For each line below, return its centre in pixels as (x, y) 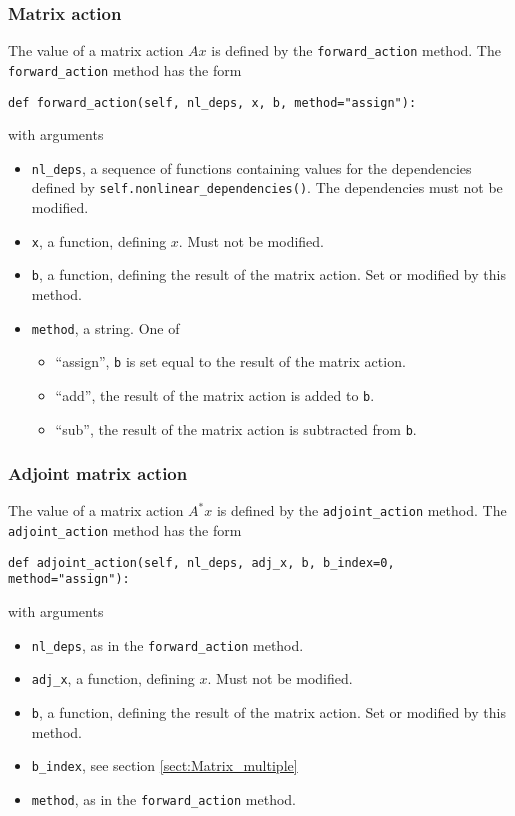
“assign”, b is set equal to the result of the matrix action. (230, 361)
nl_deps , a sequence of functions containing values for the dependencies (251, 167)
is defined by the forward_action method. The (356, 50)
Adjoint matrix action (98, 473)
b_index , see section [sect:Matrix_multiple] (164, 765)
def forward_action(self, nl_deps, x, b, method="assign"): (212, 102)
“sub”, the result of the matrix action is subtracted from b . (236, 428)
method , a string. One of (105, 327)
